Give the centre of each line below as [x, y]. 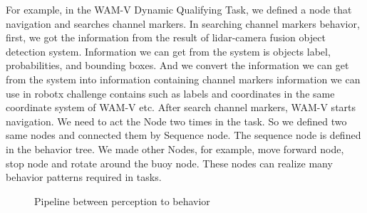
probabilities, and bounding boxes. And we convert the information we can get [177, 65]
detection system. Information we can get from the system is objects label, [168, 51]
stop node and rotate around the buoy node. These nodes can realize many [169, 163]
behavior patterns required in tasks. [84, 177]
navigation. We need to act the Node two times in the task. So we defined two [176, 121]
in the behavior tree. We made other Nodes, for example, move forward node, [175, 149]
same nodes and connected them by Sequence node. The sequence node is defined [183, 135]
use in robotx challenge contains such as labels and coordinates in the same [170, 93]
